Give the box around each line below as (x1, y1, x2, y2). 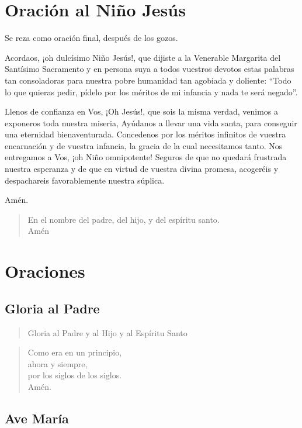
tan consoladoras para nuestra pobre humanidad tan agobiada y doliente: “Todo (5, 74, 291, 86)
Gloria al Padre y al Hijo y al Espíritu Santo (27, 326, 188, 339)
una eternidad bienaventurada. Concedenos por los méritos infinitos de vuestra (5, 128, 286, 140)
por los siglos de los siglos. (27, 369, 122, 381)
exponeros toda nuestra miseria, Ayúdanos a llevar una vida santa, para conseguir (5, 116, 297, 129)
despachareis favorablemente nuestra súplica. (5, 174, 165, 186)
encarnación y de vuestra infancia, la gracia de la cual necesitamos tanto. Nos (5, 139, 283, 151)
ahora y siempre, (27, 357, 88, 370)
